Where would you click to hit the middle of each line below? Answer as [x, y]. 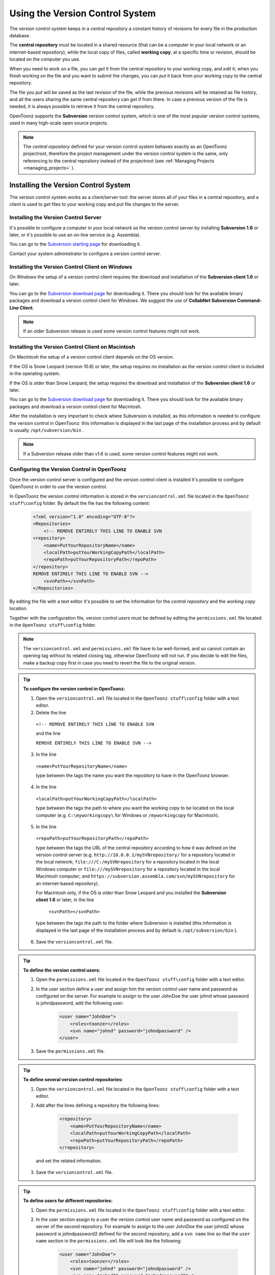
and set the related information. [69, 1161]
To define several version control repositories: [73, 1080]
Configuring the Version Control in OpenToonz [68, 469]
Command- [249, 300]
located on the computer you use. [45, 59]
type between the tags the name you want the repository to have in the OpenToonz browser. [133, 775]
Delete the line [51, 712]
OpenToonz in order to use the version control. [58, 487]
